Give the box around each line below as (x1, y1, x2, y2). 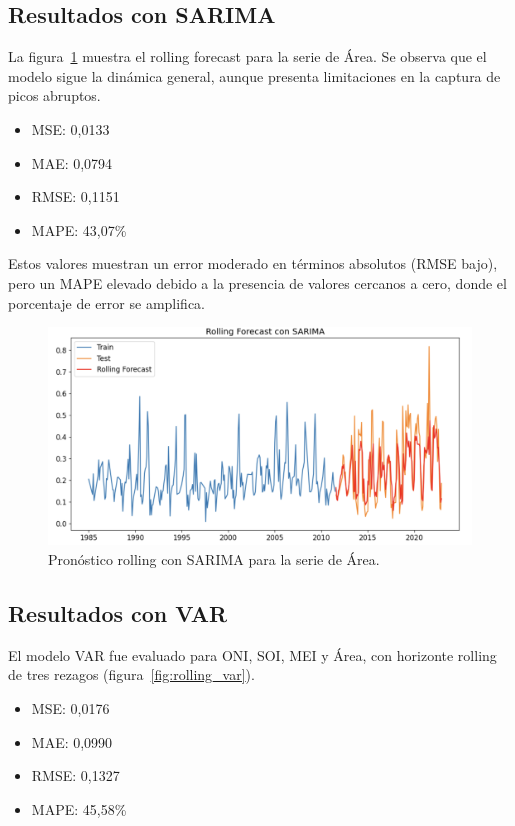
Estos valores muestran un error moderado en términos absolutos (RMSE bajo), (8, 253, 498, 274)
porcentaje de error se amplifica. (8, 292, 206, 313)
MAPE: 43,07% (31, 219, 127, 240)
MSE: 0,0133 (31, 118, 110, 139)
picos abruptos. (8, 85, 101, 106)
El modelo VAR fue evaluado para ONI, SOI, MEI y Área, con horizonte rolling (8, 644, 497, 665)
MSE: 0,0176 (31, 697, 110, 718)
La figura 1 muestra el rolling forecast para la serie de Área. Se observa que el (8, 46, 487, 67)
